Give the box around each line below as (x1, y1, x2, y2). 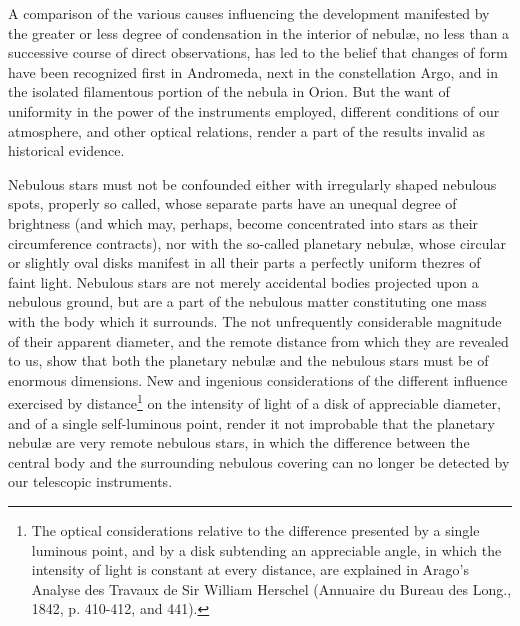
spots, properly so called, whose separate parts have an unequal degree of (8, 193, 457, 214)
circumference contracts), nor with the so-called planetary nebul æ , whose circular (8, 232, 506, 253)
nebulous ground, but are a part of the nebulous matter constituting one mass (8, 291, 487, 312)
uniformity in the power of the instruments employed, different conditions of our (8, 100, 500, 121)
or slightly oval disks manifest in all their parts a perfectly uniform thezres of (8, 252, 481, 273)
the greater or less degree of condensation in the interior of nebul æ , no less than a (8, 22, 510, 43)
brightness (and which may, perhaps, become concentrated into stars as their (8, 212, 479, 233)
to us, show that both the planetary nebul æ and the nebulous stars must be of (8, 350, 489, 371)
